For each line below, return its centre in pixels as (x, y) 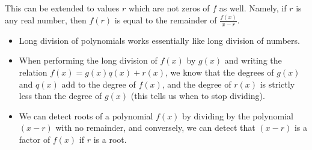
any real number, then (46, 19)
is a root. (110, 139)
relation (33, 72)
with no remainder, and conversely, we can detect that (155, 127)
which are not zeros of (169, 8)
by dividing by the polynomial (238, 115)
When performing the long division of (88, 60)
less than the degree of (60, 96)
